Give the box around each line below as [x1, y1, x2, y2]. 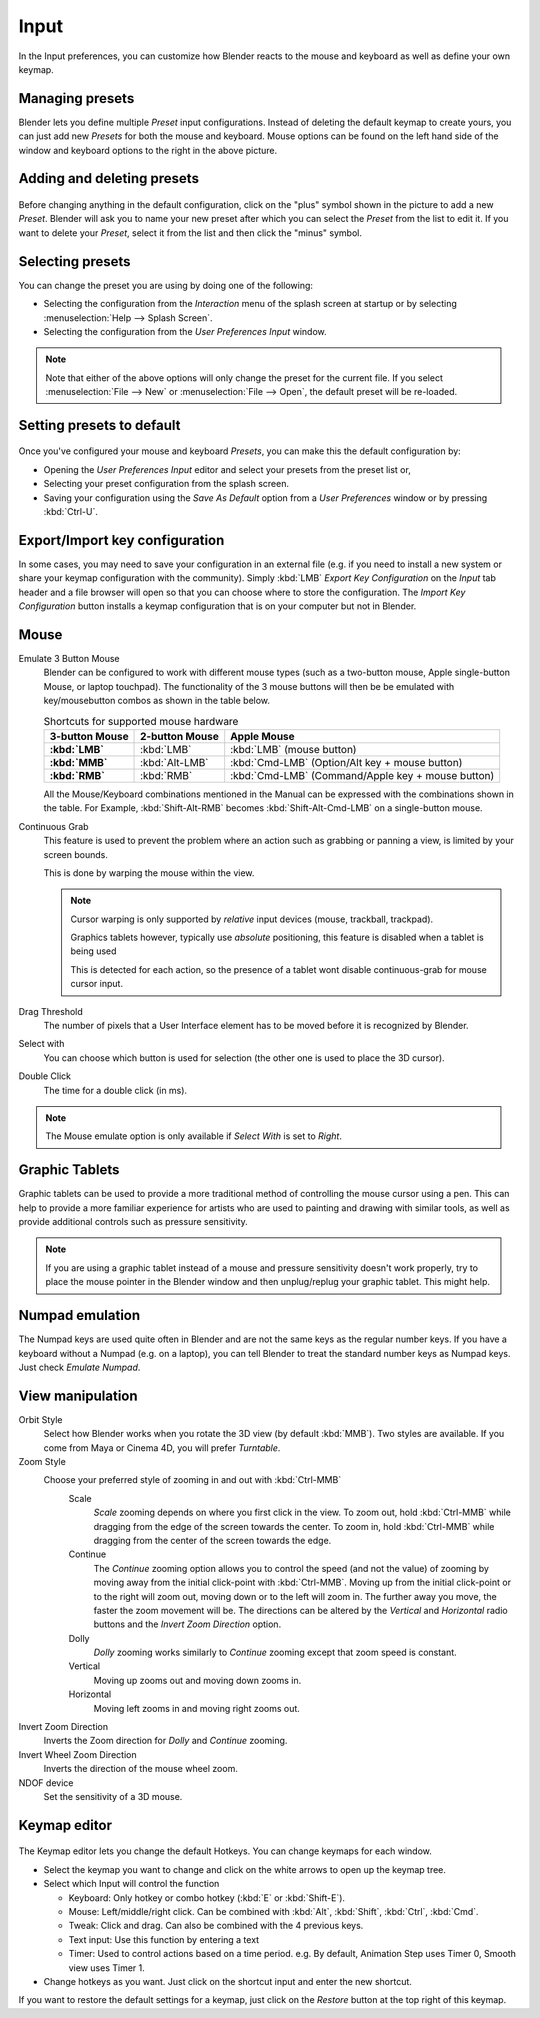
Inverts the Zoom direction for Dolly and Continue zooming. [43, 1735, 288, 1747]
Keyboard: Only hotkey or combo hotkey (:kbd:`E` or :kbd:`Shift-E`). [68, 1891, 345, 1904]
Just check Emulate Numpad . [18, 1361, 141, 1373]
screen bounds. [43, 848, 109, 860]
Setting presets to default [18, 416, 181, 434]
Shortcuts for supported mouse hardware [43, 714, 239, 728]
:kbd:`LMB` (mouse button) [230, 742, 357, 756]
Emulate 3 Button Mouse [18, 653, 120, 665]
